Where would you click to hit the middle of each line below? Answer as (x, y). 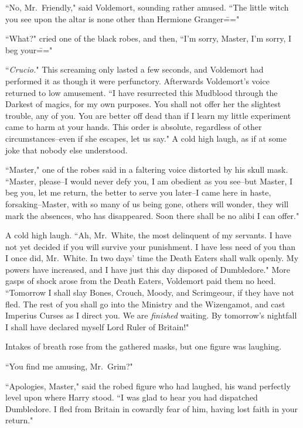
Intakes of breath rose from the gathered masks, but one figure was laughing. (144, 346)
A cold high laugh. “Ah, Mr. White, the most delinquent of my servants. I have (148, 235)
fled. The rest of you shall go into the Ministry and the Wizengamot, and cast (145, 304)
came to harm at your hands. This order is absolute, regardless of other (134, 127)
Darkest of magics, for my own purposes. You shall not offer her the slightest (143, 104)
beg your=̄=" (29, 49)
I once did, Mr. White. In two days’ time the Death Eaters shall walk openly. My (152, 258)
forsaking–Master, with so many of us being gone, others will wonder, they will (147, 203)
